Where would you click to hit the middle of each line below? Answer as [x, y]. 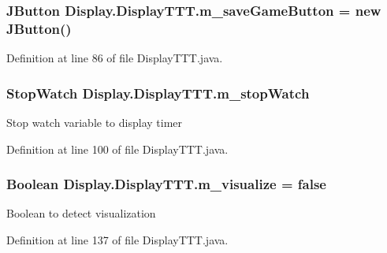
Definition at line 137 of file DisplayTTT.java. [117, 239]
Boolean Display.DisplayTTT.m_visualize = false [166, 184]
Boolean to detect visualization [81, 213]
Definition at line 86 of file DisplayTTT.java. [115, 58]
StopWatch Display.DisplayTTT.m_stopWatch [158, 93]
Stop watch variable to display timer [94, 122]
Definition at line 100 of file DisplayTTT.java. [117, 149]
